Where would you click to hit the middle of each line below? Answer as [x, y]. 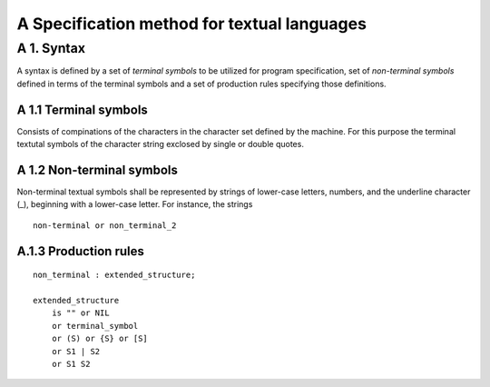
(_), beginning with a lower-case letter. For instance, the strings [135, 204]
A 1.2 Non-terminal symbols [98, 169]
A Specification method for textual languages [192, 24]
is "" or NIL [80, 313]
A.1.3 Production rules [80, 251]
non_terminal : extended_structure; [114, 275]
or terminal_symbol [95, 326]
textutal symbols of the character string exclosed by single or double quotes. [160, 144]
